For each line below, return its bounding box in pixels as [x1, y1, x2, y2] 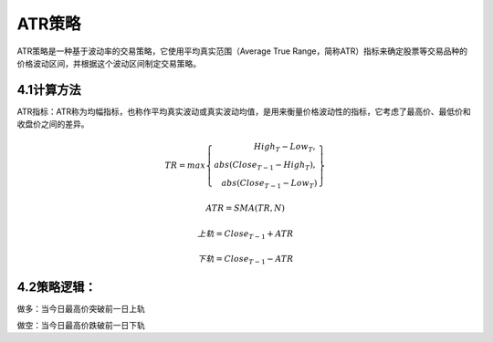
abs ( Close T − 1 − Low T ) [221, 178, 318, 191]
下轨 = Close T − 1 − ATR [196, 254, 294, 266]
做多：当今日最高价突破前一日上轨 [16, 303, 145, 314]
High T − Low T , [253, 141, 316, 154]
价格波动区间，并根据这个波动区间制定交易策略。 [16, 57, 201, 68]
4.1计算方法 [16, 82, 81, 98]
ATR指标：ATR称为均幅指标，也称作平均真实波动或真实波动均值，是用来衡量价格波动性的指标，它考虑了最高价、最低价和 [16, 106, 472, 117]
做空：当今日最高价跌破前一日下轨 [16, 320, 145, 331]
